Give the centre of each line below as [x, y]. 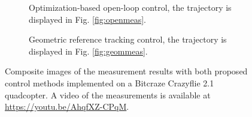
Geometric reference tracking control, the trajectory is [128, 39]
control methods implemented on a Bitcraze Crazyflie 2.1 [110, 82]
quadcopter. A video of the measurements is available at [108, 94]
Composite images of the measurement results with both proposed [126, 71]
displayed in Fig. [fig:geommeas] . [88, 51]
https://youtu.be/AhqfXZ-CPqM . [67, 106]
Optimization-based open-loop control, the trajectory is [130, 7]
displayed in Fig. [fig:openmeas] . [88, 19]
